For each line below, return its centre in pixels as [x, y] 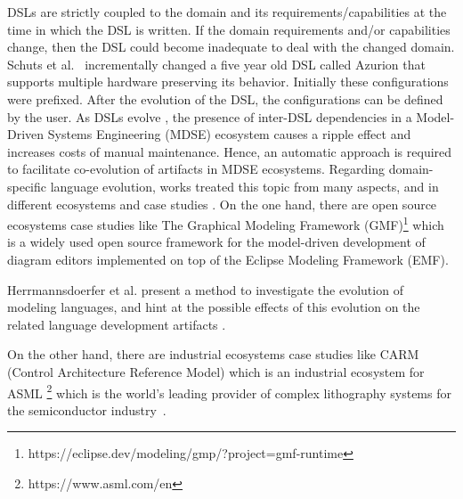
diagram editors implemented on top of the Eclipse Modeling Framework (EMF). [228, 259]
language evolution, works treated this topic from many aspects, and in [244, 186]
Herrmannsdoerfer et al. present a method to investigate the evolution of [205, 289]
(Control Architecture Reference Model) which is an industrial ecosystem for [216, 371]
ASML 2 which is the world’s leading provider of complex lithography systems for [229, 391]
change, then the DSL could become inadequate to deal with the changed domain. [231, 47]
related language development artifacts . [117, 324]
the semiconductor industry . [87, 409]
